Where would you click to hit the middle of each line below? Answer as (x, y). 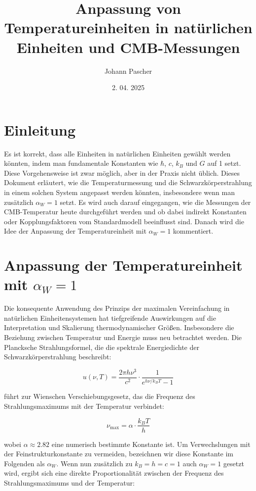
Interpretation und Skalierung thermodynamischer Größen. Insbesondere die (119, 327)
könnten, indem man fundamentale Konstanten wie (81, 163)
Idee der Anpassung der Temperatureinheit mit (75, 231)
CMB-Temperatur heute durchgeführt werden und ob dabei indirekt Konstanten (125, 212)
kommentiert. (193, 231)
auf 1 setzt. (224, 163)
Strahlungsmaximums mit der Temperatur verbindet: (84, 406)
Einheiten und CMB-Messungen (128, 47)
